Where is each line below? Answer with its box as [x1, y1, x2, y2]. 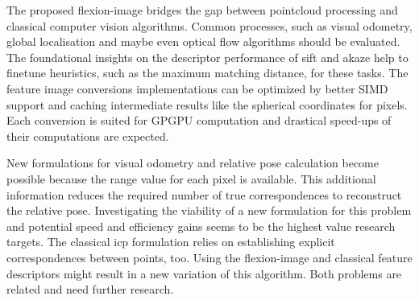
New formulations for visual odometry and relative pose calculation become [6, 154, 379, 171]
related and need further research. [6, 281, 174, 298]
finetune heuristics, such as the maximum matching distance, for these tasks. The [6, 64, 409, 81]
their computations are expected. [6, 127, 169, 144]
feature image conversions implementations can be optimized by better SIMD [6, 80, 388, 97]
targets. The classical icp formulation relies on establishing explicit [6, 233, 335, 250]
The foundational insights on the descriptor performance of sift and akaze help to [6, 48, 409, 65]
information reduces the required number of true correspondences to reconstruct [6, 186, 402, 203]
